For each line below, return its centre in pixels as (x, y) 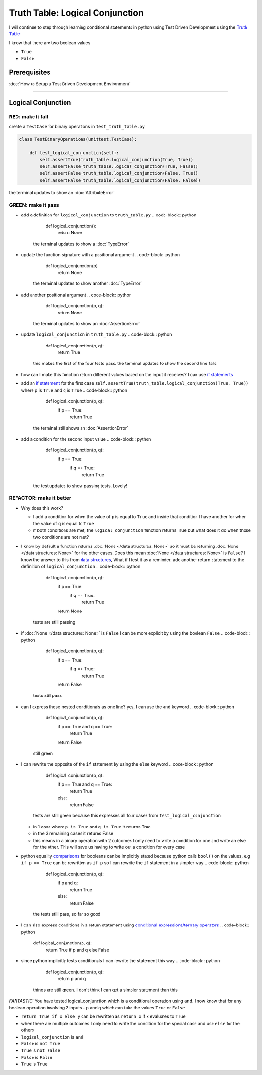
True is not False (41, 1050)
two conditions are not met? (61, 537)
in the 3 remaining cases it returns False (73, 834)
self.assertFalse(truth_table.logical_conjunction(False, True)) (119, 173)
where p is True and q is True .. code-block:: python (74, 390)
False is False (37, 1057)
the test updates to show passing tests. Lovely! (80, 486)
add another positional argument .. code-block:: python (76, 295)
